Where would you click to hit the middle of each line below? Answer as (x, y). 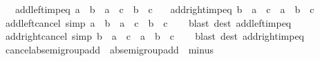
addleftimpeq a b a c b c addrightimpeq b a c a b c (164, 9)
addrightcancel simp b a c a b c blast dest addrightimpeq (155, 36)
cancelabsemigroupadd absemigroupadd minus (109, 49)
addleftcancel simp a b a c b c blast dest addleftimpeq (148, 22)
